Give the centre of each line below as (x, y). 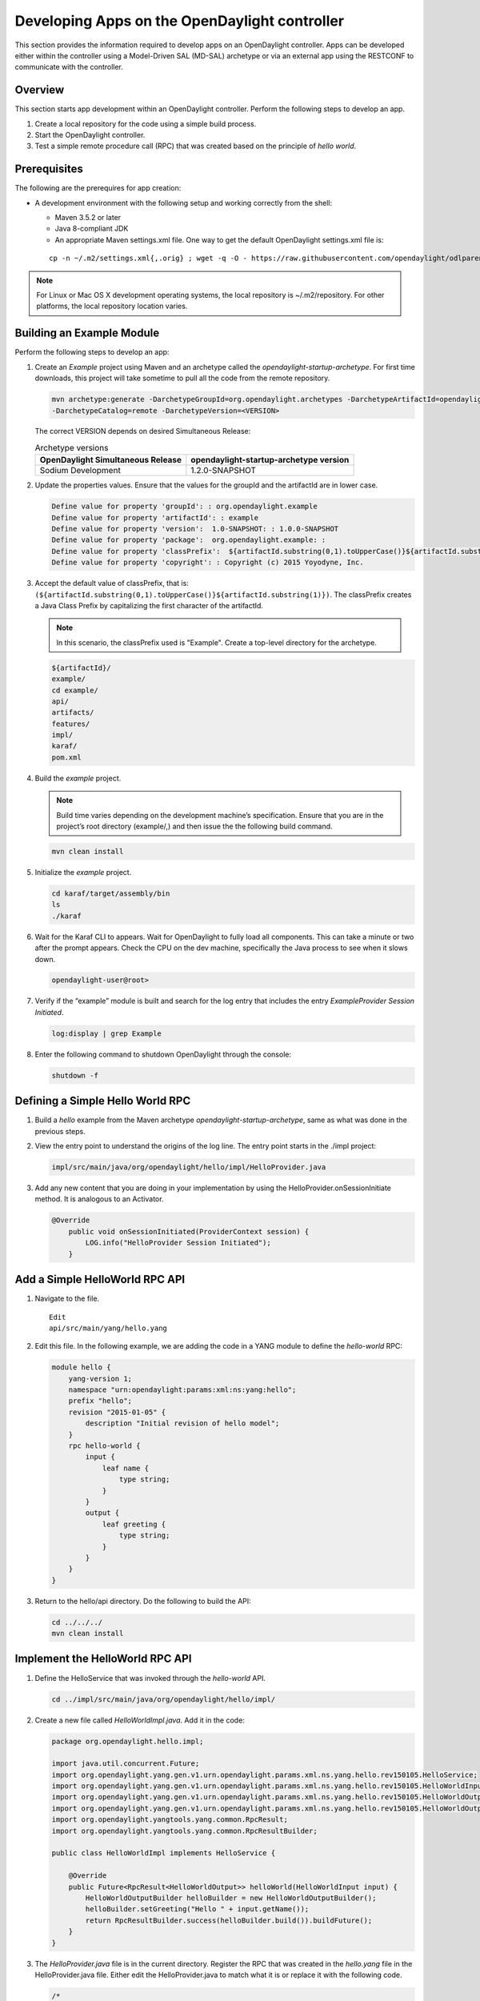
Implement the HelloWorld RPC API (103, 1659)
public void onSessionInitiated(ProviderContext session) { (189, 1231)
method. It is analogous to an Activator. (99, 1199)
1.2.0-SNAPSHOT (223, 471)
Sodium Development (80, 471)
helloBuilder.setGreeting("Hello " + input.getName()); (197, 1909)
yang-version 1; (100, 1378)
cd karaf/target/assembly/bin (111, 893)
